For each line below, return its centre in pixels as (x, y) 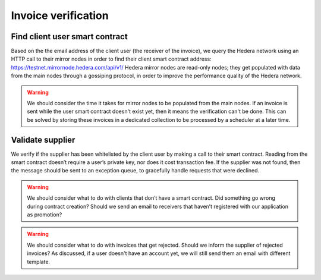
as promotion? (45, 215)
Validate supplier (43, 140)
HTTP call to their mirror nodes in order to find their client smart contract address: (111, 59)
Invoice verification (60, 15)
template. (39, 262)
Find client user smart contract (69, 37)
